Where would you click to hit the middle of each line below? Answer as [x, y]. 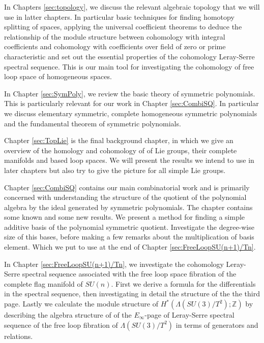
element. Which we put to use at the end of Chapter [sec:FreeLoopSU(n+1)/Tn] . [130, 247]
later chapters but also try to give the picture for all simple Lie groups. [115, 170]
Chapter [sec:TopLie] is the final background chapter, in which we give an [119, 140]
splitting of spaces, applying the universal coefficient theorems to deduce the [123, 27]
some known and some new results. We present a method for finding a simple [125, 217]
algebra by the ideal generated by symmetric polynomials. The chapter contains [128, 207]
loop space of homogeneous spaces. [58, 76]
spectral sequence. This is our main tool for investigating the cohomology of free [129, 66]
